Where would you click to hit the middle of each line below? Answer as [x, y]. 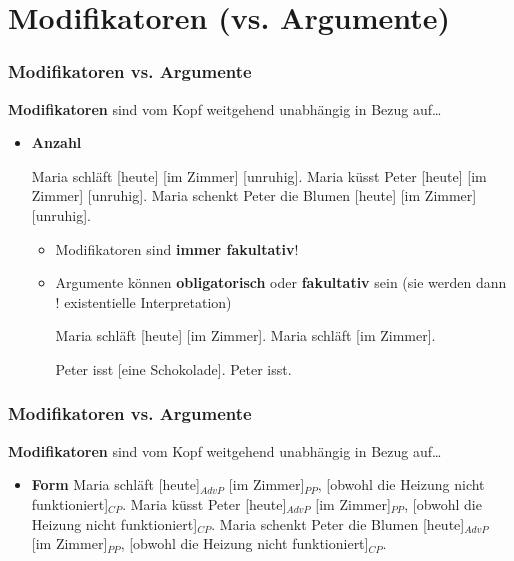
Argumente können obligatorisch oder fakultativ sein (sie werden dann [281, 282]
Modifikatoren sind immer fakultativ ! [177, 248]
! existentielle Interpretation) [143, 301]
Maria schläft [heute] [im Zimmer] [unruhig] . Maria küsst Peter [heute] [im [259, 175]
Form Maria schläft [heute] [115, 484]
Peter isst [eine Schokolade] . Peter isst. [173, 368]
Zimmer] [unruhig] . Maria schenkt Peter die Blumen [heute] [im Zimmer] [254, 195]
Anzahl [56, 142]
